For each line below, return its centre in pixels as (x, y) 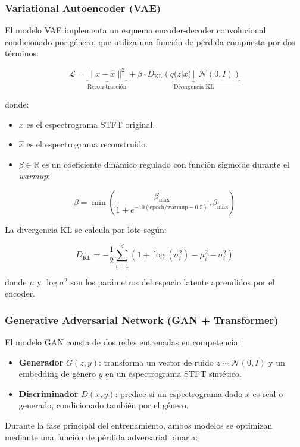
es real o (268, 393)
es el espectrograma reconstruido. (87, 144)
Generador (41, 362)
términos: (22, 53)
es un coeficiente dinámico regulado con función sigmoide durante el (166, 164)
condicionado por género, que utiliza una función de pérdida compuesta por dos (150, 41)
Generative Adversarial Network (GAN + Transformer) (142, 319)
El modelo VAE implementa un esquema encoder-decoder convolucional (135, 30)
